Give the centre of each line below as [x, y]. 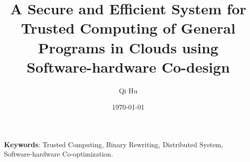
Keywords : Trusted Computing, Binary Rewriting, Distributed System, [114, 144]
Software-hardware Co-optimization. [59, 154]
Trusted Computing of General [128, 28]
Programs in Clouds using [128, 47]
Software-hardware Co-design [128, 66]
